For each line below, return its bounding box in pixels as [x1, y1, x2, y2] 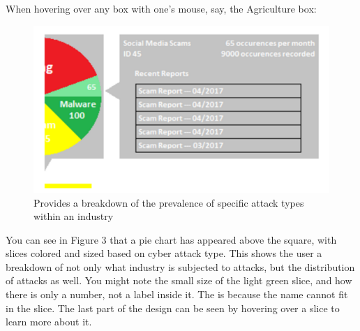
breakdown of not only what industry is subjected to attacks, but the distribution [6, 259, 355, 274]
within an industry [33, 209, 114, 223]
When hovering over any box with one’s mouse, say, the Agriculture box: [6, 1, 317, 15]
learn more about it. [6, 314, 92, 329]
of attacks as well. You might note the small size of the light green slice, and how [6, 273, 352, 288]
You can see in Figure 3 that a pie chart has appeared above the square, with [6, 232, 337, 247]
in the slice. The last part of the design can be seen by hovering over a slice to [6, 300, 340, 315]
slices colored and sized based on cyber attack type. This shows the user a [6, 246, 322, 260]
